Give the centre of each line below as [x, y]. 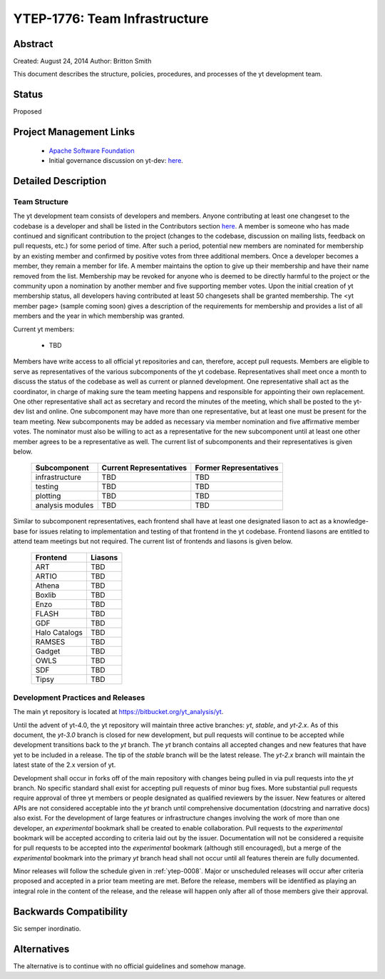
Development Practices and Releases [79, 698]
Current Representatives [144, 468]
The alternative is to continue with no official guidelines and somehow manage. [129, 966]
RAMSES [50, 642]
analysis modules [65, 506]
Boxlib [46, 595]
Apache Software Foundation [92, 151]
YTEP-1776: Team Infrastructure [111, 19]
